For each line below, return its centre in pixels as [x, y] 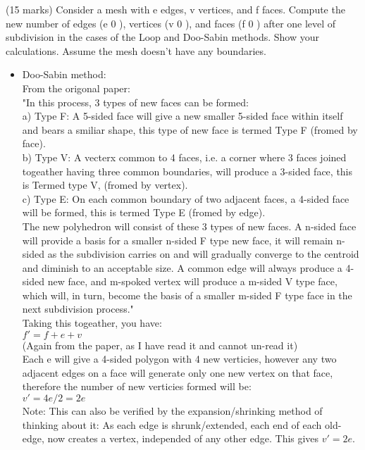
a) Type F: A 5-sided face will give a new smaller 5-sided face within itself [182, 116]
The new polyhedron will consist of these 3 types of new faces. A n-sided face [189, 226]
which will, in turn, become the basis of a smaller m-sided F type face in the [187, 295]
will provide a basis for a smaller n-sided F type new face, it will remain [178, 240]
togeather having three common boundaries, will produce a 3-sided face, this [187, 171]
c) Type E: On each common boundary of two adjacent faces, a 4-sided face [186, 198]
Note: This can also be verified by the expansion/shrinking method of [172, 411]
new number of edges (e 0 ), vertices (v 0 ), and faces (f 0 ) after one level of [171, 23]
